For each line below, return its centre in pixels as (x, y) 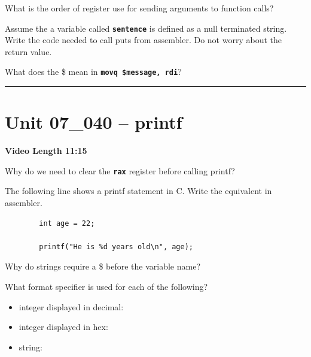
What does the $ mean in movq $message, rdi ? (93, 72)
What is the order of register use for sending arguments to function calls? (139, 8)
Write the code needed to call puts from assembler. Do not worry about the (143, 40)
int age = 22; (67, 223)
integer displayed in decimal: (71, 306)
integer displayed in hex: (63, 327)
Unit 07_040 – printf (94, 122)
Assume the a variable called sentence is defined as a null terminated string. (146, 28)
